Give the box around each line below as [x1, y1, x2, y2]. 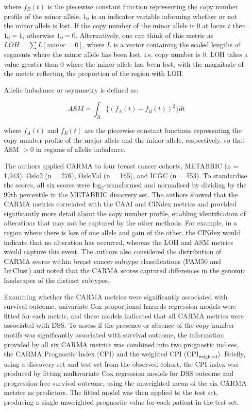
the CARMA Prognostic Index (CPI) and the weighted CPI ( [4, 349, 187, 359]
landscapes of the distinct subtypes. [4, 275, 110, 285]
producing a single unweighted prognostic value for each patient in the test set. [4, 397, 239, 407]
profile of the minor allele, [4, 11, 81, 21]
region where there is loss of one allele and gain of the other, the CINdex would [4, 227, 240, 238]
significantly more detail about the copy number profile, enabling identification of [4, 208, 246, 218]
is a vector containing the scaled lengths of [113, 39, 240, 50]
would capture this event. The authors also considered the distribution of [4, 246, 221, 257]
